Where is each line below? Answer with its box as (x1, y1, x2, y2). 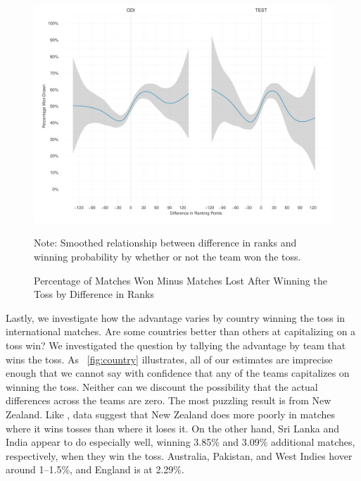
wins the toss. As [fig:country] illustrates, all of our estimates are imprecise (6, 351, 333, 366)
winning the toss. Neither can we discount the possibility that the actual (6, 379, 318, 394)
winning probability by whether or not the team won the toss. (34, 249, 301, 264)
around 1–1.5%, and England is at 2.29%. (6, 462, 184, 477)
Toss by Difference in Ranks (34, 287, 154, 301)
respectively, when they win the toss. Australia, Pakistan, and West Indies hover (6, 448, 353, 463)
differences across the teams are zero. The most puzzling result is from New (6, 393, 331, 408)
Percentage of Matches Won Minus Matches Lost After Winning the (34, 273, 327, 287)
